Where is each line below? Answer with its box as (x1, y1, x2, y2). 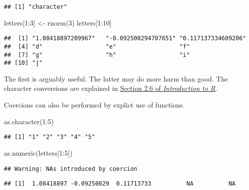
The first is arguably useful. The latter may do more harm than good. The (4, 73, 228, 83)
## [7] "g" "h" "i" (4, 51, 190, 58)
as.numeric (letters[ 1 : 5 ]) (4, 147, 73, 158)
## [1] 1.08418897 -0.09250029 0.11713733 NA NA (4, 180, 236, 188)
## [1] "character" (4, 3, 67, 10)
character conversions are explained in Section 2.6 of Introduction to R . (4, 83, 218, 93)
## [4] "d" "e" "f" (4, 43, 190, 50)
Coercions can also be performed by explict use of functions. (4, 100, 185, 110)
